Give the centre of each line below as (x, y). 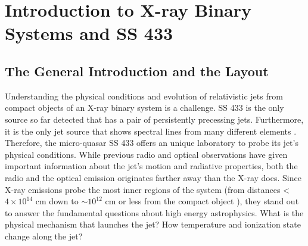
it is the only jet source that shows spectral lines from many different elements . (151, 131)
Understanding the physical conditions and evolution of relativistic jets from (144, 96)
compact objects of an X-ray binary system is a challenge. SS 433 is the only (144, 108)
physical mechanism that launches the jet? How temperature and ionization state (153, 224)
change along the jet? (44, 236)
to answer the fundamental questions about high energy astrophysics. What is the (154, 212)
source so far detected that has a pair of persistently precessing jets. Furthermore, (154, 119)
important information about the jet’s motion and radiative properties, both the (151, 166)
